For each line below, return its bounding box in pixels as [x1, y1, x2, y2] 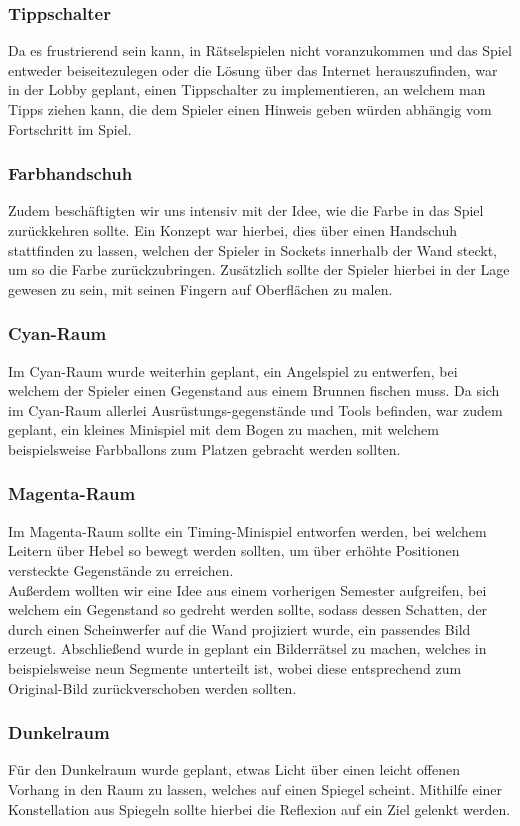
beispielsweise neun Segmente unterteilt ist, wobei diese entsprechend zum [8, 657, 462, 678]
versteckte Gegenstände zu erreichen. [8, 559, 234, 580]
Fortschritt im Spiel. [8, 118, 132, 139]
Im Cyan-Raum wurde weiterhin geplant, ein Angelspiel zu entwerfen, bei [8, 360, 458, 381]
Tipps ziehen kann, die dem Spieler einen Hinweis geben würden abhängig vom [8, 99, 492, 119]
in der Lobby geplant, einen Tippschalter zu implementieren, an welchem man [8, 79, 486, 100]
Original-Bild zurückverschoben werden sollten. [8, 677, 297, 698]
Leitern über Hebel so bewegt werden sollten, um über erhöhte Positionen [8, 540, 460, 561]
